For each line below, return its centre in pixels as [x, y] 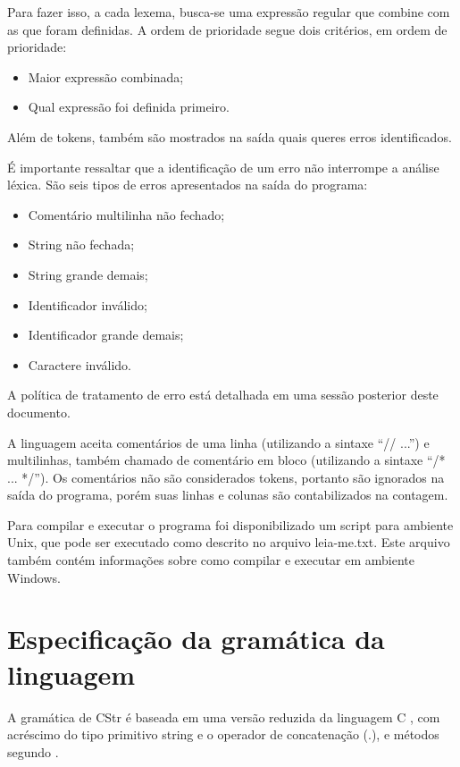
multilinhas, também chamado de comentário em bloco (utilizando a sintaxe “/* [226, 460]
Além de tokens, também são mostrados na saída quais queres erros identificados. [230, 136]
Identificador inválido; [88, 304]
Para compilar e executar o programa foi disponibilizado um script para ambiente [230, 524]
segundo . [33, 751]
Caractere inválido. [79, 364]
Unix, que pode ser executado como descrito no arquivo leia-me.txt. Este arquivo [229, 542]
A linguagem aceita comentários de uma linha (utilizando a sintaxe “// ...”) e [218, 442]
